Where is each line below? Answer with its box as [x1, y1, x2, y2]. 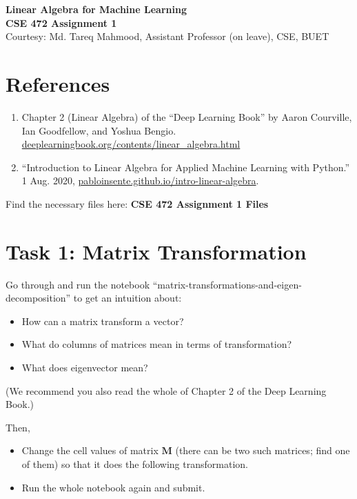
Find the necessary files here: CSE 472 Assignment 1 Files [6, 196, 269, 211]
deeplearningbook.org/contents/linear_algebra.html [21, 137, 241, 151]
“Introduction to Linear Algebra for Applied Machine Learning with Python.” [21, 159, 350, 174]
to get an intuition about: [73, 291, 182, 305]
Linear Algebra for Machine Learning [6, 2, 187, 16]
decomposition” [6, 291, 71, 305]
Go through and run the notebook [6, 277, 150, 291]
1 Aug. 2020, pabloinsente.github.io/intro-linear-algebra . [21, 173, 259, 188]
